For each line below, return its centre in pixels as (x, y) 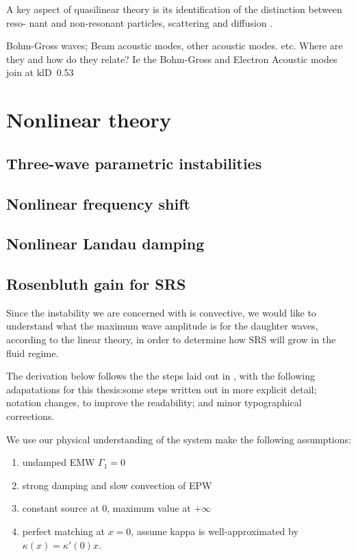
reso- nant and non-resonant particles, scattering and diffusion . (140, 22)
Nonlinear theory (89, 120)
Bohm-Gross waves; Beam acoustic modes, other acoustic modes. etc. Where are (175, 46)
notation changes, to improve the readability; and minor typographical (154, 403)
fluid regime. (33, 352)
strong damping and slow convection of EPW (117, 485)
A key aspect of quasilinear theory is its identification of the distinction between (174, 9)
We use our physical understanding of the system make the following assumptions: (179, 439)
